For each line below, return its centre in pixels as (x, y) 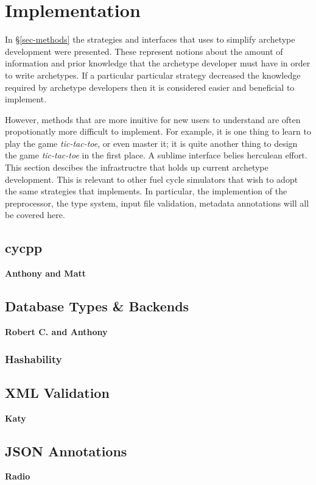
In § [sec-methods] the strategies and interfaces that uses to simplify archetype (150, 39)
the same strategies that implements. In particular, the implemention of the (146, 191)
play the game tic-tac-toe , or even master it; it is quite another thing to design (151, 143)
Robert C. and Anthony (56, 332)
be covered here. (35, 215)
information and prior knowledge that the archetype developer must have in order (158, 63)
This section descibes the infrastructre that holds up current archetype (137, 167)
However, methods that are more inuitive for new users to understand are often (153, 119)
